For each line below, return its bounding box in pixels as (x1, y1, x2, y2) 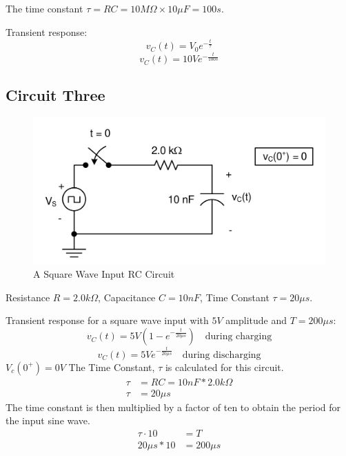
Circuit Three (6, 84, 105, 106)
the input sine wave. (6, 413, 90, 428)
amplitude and (225, 313, 287, 327)
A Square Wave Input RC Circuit (33, 267, 175, 281)
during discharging (182, 350, 261, 360)
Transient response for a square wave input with (6, 313, 209, 327)
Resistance (6, 289, 50, 304)
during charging (205, 332, 272, 342)
